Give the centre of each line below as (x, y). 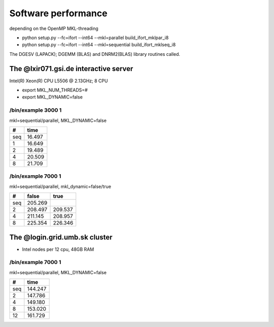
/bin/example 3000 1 (36, 110)
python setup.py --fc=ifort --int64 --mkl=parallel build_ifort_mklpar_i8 (95, 38)
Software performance (58, 13)
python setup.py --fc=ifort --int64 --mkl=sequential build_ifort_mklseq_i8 (99, 45)
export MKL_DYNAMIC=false (53, 97)
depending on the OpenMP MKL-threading (54, 28)
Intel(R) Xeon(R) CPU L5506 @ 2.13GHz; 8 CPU (59, 81)
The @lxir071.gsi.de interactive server (71, 69)
